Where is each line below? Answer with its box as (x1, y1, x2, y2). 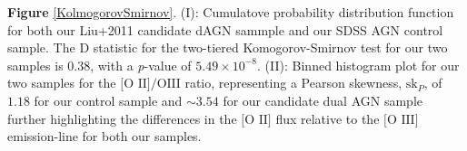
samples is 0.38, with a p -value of (7, 55, 192, 74)
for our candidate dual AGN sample (223, 90, 422, 109)
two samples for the (7, 73, 116, 92)
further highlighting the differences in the (7, 109, 237, 127)
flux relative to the (275, 109, 380, 127)
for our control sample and (34, 90, 183, 109)
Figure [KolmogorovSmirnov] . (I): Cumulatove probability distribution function (7, 3, 454, 21)
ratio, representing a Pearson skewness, (184, 73, 402, 92)
